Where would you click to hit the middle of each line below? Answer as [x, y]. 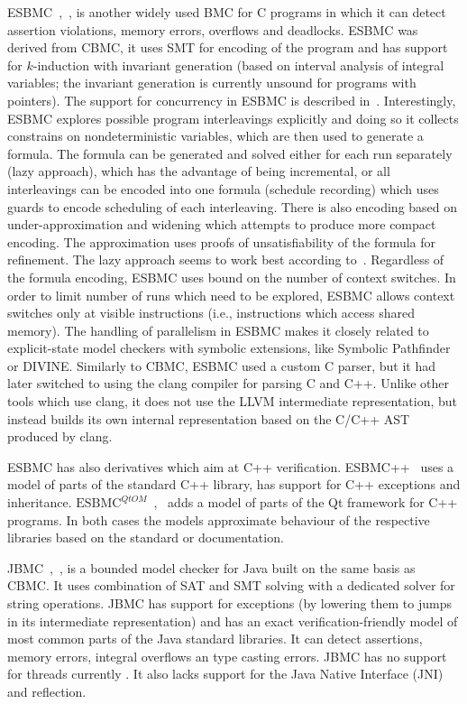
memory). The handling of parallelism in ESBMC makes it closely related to [218, 330]
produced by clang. [60, 436]
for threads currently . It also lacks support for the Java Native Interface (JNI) [225, 674]
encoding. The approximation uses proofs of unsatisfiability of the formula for [222, 241]
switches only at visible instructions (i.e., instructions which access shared [211, 313]
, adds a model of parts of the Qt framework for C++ [306, 502]
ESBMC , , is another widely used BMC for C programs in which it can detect [227, 12]
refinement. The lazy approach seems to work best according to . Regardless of [226, 259]
